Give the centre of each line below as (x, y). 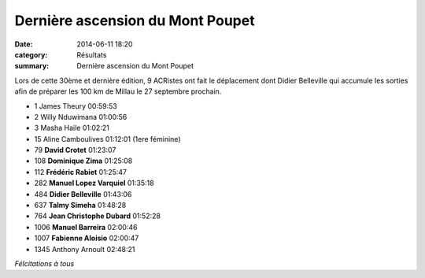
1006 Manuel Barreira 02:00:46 (86, 227)
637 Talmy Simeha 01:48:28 (80, 206)
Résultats (92, 54)
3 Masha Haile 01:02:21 (72, 128)
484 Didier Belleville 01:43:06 (83, 194)
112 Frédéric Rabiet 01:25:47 (81, 172)
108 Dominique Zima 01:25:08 (83, 161)
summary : (32, 66)
